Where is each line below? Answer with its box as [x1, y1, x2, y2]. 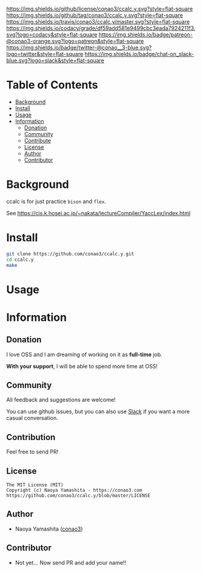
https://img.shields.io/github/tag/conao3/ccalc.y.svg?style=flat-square [6, 12, 183, 19]
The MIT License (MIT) [6, 482, 64, 488]
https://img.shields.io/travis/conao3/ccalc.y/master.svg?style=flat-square [6, 18, 190, 25]
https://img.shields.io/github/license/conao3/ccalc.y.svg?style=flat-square [6, 5, 193, 12]
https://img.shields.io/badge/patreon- [98, 31, 193, 38]
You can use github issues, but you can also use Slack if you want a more [6, 408, 190, 415]
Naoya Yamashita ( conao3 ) [15, 525, 83, 532]
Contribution [6, 432, 56, 443]
